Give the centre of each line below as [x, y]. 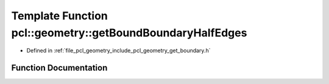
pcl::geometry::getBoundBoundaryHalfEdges [129, 33]
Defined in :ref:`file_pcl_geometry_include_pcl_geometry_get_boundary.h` [119, 51]
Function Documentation [59, 68]
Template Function [59, 16]
